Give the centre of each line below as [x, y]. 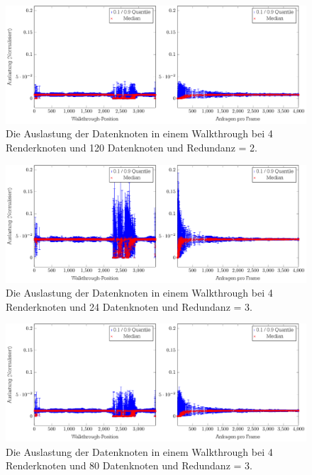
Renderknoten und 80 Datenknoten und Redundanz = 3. [129, 465]
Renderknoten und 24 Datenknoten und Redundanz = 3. [129, 306]
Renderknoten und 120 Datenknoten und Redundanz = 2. [132, 148]
